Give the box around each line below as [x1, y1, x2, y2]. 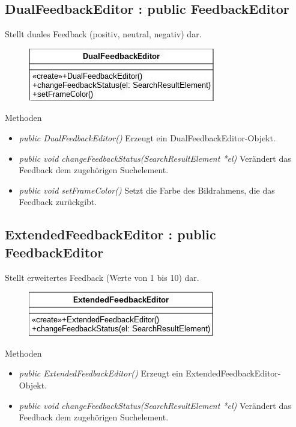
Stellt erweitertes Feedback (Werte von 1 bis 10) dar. [5, 271, 199, 283]
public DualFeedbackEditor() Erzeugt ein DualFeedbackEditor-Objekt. [19, 131, 276, 144]
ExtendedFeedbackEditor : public [5, 225, 216, 244]
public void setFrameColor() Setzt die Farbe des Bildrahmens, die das [19, 183, 275, 196]
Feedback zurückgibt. [19, 195, 97, 208]
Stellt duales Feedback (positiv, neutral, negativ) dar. [5, 28, 202, 40]
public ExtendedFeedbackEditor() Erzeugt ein [19, 367, 183, 379]
